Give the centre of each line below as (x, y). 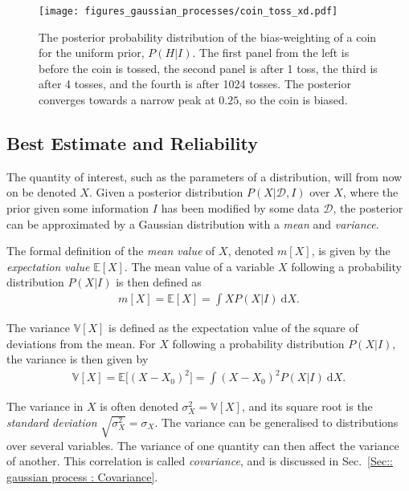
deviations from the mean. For (81, 343)
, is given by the (351, 251)
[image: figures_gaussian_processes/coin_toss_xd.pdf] (188, 11)
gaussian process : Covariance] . (82, 477)
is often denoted (139, 406)
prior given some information (78, 208)
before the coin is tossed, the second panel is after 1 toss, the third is (208, 68)
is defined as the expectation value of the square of (233, 328)
